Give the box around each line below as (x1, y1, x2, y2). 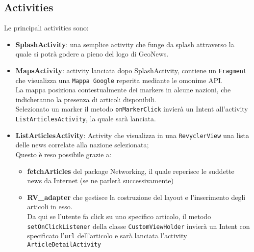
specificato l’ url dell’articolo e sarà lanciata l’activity (27, 230, 187, 241)
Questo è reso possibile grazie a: (15, 149, 111, 160)
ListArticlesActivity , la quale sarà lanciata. (15, 113, 156, 124)
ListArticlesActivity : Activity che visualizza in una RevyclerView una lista (15, 130, 249, 140)
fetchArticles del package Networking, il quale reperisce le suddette (27, 166, 234, 176)
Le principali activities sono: (4, 23, 89, 33)
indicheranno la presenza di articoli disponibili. (15, 94, 156, 104)
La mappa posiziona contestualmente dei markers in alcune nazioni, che (15, 84, 231, 95)
